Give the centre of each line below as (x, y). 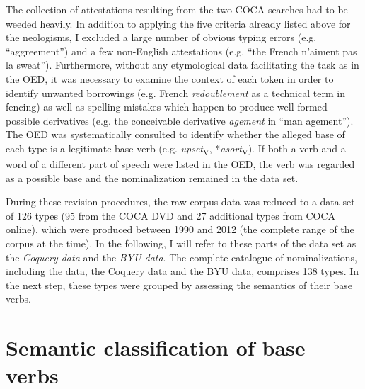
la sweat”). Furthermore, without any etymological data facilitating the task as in (182, 65)
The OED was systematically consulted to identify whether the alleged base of (175, 134)
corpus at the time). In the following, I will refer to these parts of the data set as (181, 243)
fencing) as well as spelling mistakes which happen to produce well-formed (167, 107)
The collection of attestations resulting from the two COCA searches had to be (177, 9)
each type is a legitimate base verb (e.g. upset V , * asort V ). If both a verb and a (176, 149)
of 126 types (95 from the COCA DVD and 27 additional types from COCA (171, 215)
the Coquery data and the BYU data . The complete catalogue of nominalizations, (181, 257)
